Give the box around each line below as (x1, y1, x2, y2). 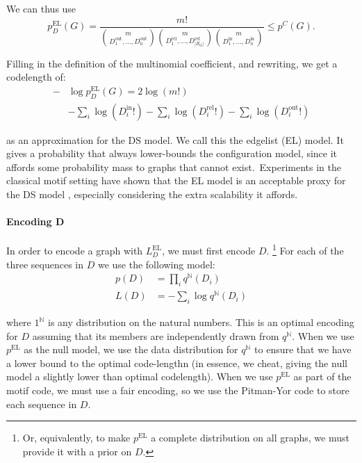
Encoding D (6, 214, 65, 229)
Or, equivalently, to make (22, 430, 131, 445)
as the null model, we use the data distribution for (24, 342, 238, 357)
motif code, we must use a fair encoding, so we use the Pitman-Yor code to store (6, 383, 349, 398)
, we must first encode (161, 243, 256, 258)
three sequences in (6, 257, 84, 271)
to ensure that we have (254, 342, 352, 357)
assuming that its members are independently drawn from (32, 328, 279, 343)
